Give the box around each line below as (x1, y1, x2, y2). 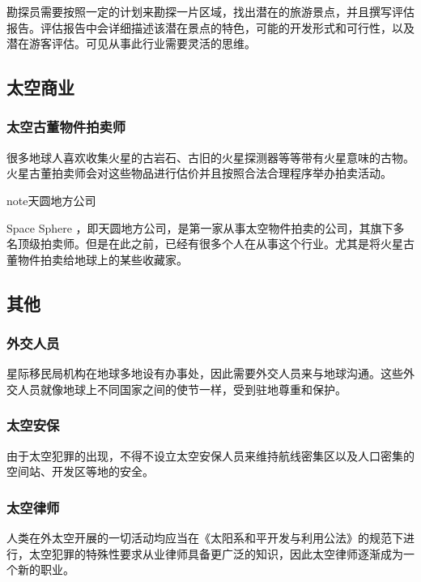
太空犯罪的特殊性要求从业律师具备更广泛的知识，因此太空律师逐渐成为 (28, 545, 403, 562)
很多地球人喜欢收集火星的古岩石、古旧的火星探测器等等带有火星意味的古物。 (6, 148, 415, 165)
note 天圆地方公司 (6, 191, 96, 208)
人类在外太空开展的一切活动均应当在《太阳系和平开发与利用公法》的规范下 (6, 529, 403, 546)
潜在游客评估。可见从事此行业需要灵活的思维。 (6, 35, 256, 52)
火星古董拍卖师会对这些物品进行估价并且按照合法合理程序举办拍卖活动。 (6, 165, 392, 182)
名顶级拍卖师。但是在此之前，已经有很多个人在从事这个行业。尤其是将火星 (6, 235, 403, 252)
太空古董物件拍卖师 (6, 117, 126, 137)
